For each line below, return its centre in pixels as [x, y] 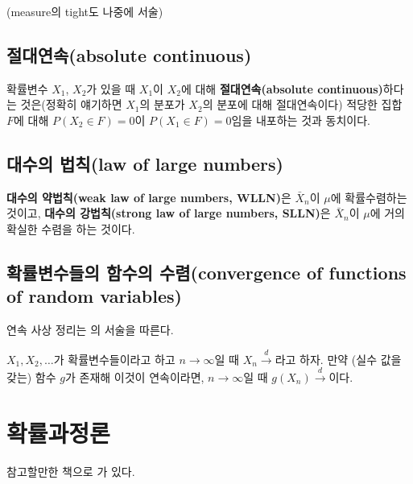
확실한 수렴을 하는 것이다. [71, 228]
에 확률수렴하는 [369, 197]
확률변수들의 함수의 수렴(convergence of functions [206, 272]
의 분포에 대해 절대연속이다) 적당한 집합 [302, 104]
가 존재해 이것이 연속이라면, [134, 376]
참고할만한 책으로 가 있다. [71, 471]
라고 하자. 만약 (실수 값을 [338, 359]
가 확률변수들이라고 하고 [114, 359]
